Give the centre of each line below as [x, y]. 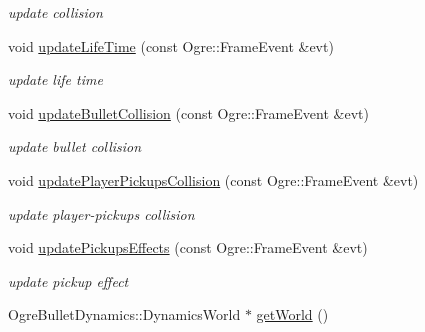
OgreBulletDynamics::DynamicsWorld [124, 314]
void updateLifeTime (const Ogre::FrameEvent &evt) [171, 45]
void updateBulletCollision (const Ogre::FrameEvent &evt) [188, 112]
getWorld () [292, 314]
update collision [55, 12]
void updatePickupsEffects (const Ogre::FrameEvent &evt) [188, 247]
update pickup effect [68, 280]
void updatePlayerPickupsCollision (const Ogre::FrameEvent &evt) [213, 179]
